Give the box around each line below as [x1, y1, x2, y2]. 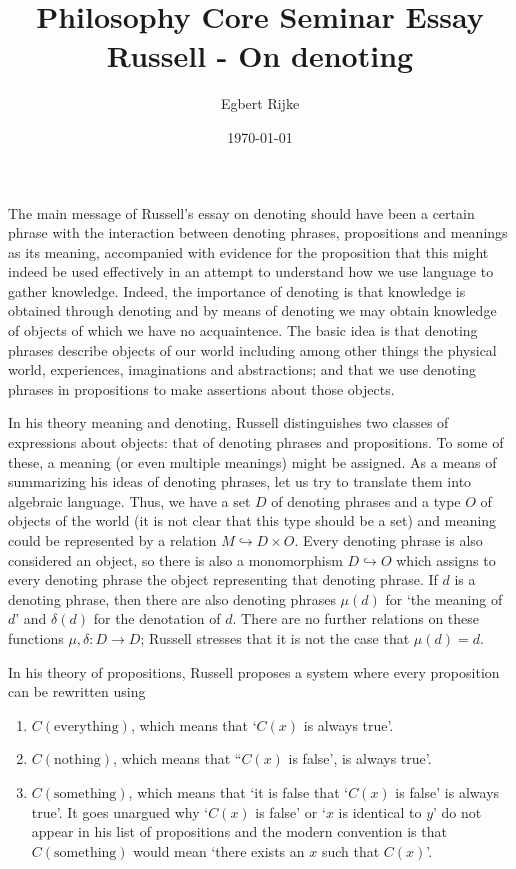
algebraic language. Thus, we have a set [8, 490, 251, 511]
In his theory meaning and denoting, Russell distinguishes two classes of [8, 412, 449, 433]
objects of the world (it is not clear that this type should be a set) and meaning [8, 510, 497, 531]
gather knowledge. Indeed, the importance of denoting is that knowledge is [8, 280, 466, 301]
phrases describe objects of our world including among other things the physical [8, 339, 497, 360]
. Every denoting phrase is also [294, 530, 483, 550]
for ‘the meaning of [385, 588, 503, 609]
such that [321, 840, 380, 861]
